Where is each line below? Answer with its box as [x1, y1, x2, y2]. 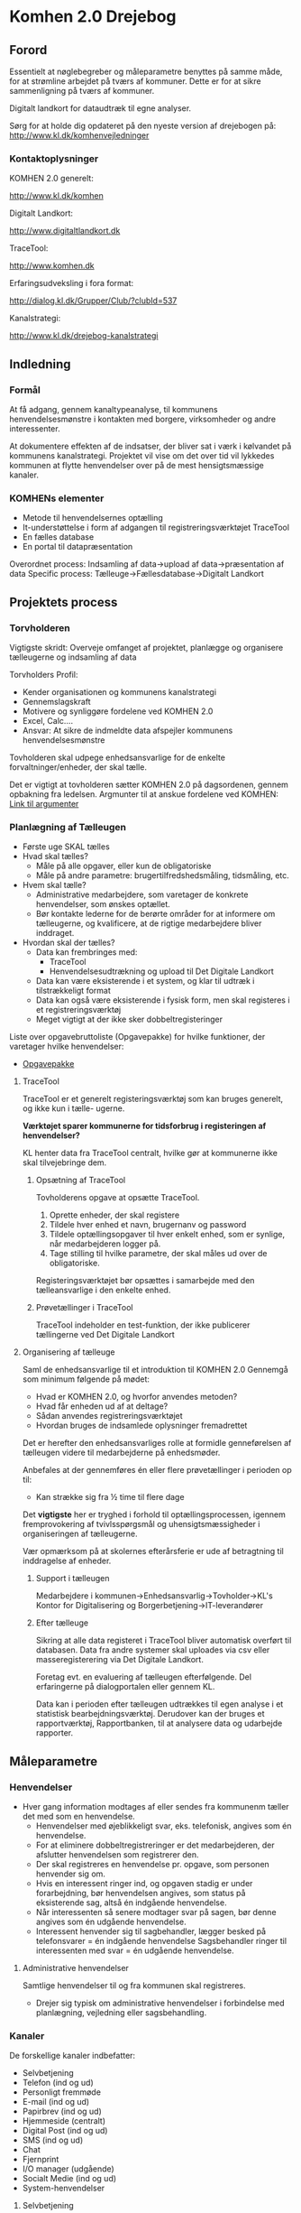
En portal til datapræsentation [22, 542, 133, 552]
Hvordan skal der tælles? [22, 937, 115, 949]
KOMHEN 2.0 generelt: [9, 173, 95, 184]
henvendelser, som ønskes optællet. [35, 899, 171, 910]
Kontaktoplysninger [9, 152, 99, 164]
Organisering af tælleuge [22, 1347, 115, 1357]
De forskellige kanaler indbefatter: [9, 2051, 136, 2061]
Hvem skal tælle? [22, 880, 87, 891]
